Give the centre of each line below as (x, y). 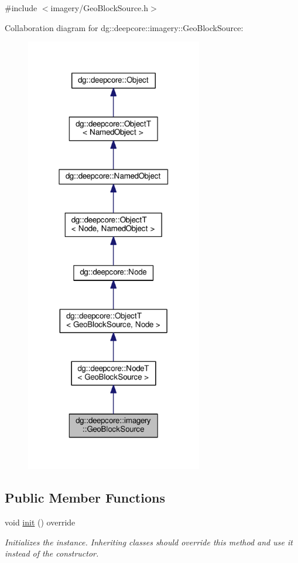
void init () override (40, 522)
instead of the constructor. (52, 553)
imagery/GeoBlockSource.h (99, 8)
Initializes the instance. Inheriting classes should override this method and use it (149, 542)
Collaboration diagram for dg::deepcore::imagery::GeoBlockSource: (124, 27)
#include (21, 8)
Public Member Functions (85, 498)
